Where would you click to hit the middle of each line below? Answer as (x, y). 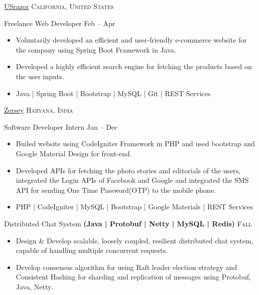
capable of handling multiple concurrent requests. (92, 250)
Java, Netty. (34, 286)
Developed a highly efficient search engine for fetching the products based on (134, 66)
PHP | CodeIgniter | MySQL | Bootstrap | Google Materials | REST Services (135, 207)
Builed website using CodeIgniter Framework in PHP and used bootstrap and (135, 143)
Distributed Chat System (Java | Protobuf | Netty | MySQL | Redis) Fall (128, 223)
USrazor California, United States (59, 6)
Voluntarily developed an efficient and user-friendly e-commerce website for (131, 40)
